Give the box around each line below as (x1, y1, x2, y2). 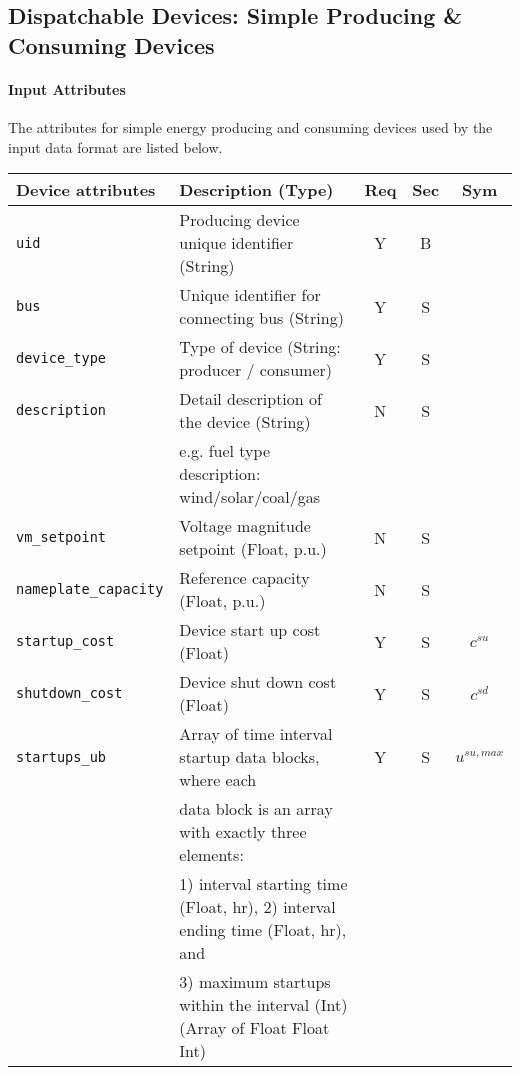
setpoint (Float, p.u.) (179, 537, 327, 561)
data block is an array (179, 797, 333, 821)
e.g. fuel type (179, 439, 271, 463)
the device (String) (179, 410, 311, 434)
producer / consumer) (179, 358, 333, 382)
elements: (179, 843, 244, 867)
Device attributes (16, 178, 156, 202)
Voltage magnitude (179, 514, 311, 538)
